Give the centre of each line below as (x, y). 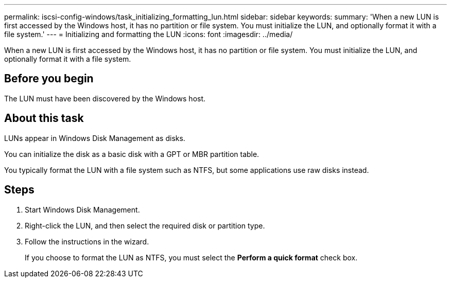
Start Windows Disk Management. (82, 209)
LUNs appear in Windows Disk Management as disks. (95, 138)
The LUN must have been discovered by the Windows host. (105, 98)
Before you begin (49, 79)
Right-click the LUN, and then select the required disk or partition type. (145, 225)
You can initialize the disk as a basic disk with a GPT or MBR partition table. (132, 154)
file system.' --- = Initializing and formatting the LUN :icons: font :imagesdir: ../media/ (149, 34)
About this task (44, 118)
